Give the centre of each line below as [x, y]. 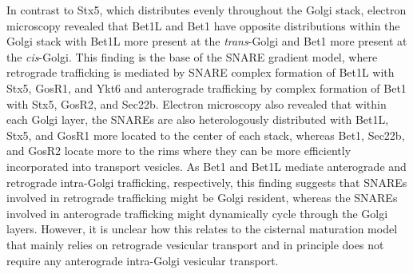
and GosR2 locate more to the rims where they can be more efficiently [179, 151]
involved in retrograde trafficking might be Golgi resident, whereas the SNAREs [202, 198]
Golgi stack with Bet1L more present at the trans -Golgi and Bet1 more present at [207, 41]
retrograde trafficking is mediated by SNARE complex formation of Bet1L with [201, 72]
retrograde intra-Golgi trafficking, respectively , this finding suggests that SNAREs [207, 182]
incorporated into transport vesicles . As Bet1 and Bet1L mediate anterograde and [206, 166]
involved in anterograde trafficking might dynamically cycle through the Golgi [197, 213]
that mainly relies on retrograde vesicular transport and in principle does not [195, 244]
